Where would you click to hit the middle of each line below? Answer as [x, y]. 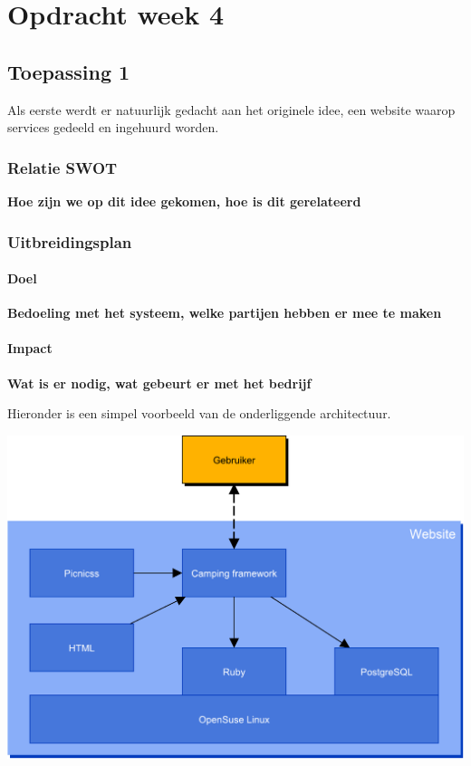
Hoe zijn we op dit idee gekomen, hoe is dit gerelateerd [184, 201]
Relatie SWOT [62, 167]
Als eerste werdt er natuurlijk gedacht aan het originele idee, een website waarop [231, 109]
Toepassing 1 [69, 71]
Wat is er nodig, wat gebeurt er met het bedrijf [159, 383]
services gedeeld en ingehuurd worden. [113, 127]
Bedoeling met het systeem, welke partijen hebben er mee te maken [225, 313]
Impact [30, 348]
